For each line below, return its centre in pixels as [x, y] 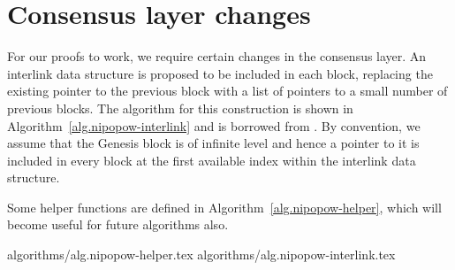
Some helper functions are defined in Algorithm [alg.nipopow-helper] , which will [224, 207]
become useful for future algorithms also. [118, 224]
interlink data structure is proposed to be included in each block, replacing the [220, 73]
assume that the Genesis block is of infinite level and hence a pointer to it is [213, 143]
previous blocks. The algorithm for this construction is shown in [180, 108]
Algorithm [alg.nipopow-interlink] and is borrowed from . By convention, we [214, 125]
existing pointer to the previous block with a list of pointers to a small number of [227, 91]
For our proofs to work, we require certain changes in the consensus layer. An [217, 56]
